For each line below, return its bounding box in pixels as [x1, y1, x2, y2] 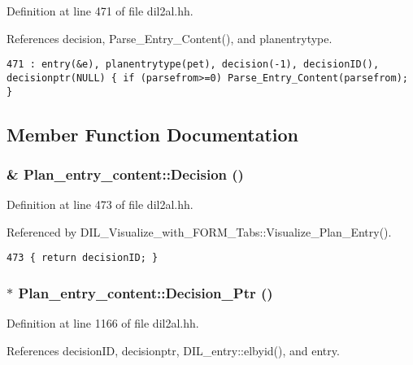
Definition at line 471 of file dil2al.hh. [7, 2, 193, 19]
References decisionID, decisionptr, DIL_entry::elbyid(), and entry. [7, 341, 340, 358]
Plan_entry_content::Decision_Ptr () [18, 282, 273, 302]
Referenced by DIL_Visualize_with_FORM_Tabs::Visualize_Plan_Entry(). [7, 223, 392, 240]
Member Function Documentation [7, 121, 299, 146]
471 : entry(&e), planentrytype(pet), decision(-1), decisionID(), [7, 59, 380, 71]
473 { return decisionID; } [7, 252, 159, 264]
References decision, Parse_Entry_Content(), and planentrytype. [7, 29, 333, 46]
